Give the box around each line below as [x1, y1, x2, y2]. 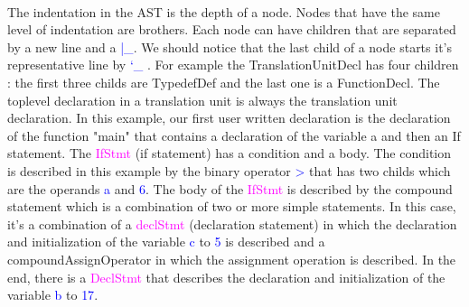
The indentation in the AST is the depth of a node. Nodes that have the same [7, 2, 440, 21]
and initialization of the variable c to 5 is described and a [7, 232, 325, 251]
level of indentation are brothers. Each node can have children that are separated [7, 20, 456, 39]
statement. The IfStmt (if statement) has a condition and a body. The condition [7, 144, 452, 163]
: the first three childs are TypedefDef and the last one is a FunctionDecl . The [7, 72, 440, 91]
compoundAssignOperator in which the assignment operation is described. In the [7, 249, 456, 268]
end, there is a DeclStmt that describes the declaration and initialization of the [7, 267, 446, 286]
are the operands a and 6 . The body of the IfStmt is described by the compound [7, 179, 453, 198]
